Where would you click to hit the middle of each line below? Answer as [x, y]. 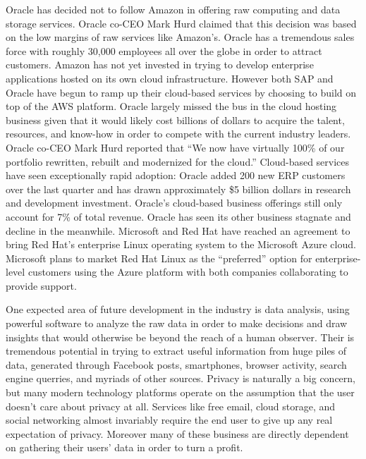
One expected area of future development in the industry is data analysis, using [178, 309]
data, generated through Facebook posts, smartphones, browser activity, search [176, 364]
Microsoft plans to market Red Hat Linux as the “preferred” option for [159, 258]
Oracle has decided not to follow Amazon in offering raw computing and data [173, 9]
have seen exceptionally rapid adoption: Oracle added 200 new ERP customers [176, 175]
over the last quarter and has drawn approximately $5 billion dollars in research [178, 189]
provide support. [41, 285]
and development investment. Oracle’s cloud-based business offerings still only [174, 203]
